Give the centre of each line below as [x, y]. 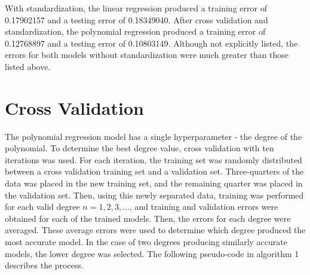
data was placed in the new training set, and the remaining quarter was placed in [154, 183]
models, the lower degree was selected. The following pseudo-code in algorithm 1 [152, 253]
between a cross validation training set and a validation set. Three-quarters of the [154, 171]
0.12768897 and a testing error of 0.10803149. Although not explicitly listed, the [151, 43]
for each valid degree [42, 207]
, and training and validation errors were [204, 207]
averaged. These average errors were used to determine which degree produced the [155, 230]
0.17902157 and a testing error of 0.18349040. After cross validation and [136, 19]
